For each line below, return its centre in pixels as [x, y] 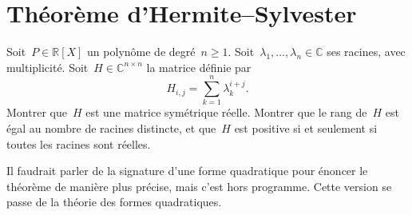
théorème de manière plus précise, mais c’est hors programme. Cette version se [199, 186]
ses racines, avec [366, 52]
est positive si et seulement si [306, 128]
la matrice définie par [199, 67]
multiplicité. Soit [48, 67]
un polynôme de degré [141, 52]
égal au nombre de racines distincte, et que [111, 128]
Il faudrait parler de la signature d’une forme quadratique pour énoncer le [187, 171]
